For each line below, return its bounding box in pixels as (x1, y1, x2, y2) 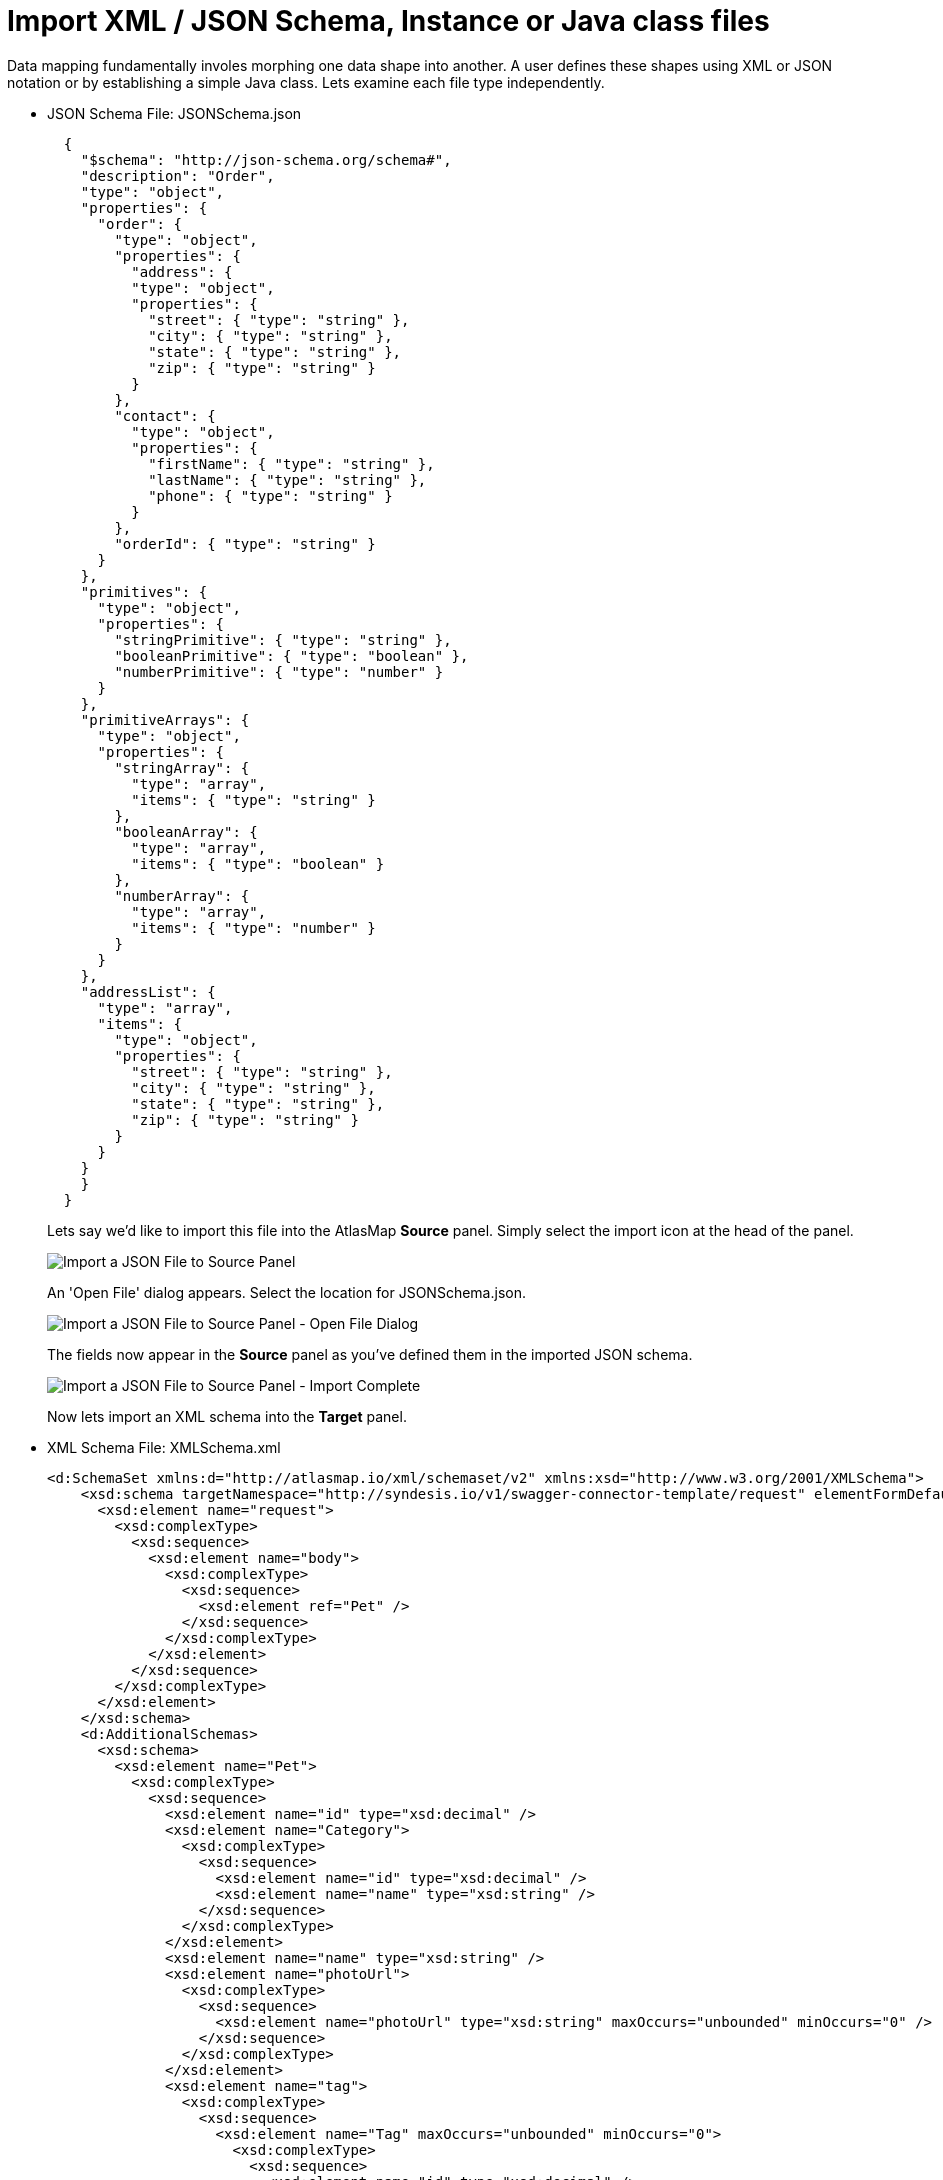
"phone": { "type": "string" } (148, 487, 393, 504)
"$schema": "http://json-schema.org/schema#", (80, 151, 452, 168)
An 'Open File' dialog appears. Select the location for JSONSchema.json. (47, 1283, 526, 1301)
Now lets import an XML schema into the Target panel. (47, 1407, 407, 1425)
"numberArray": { (114, 887, 250, 904)
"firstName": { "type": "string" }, (148, 455, 435, 472)
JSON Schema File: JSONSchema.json (47, 104, 302, 122)
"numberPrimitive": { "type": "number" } (114, 663, 444, 680)
